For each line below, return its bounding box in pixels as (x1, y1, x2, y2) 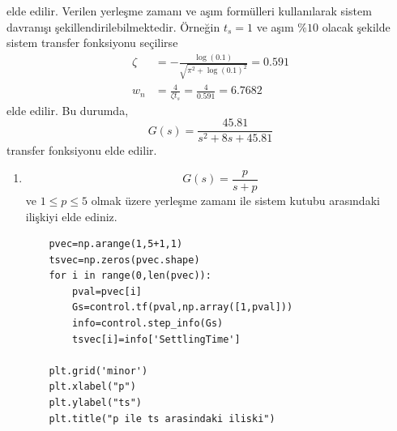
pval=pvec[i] (72, 285, 142, 297)
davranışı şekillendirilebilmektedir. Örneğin (6, 18, 220, 35)
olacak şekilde (322, 18, 391, 35)
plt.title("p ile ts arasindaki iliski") (49, 412, 275, 425)
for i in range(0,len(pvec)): (49, 270, 211, 282)
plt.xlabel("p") (49, 381, 136, 393)
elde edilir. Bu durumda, (6, 101, 129, 118)
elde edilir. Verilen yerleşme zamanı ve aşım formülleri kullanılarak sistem (6, 2, 372, 19)
